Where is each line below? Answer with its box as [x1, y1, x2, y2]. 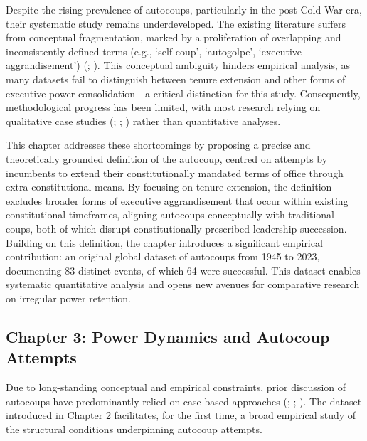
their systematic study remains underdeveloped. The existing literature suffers [6, 16, 346, 31]
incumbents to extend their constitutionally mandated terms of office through [6, 165, 344, 180]
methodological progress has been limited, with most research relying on [6, 100, 321, 115]
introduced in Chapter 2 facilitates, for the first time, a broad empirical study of [6, 408, 356, 423]
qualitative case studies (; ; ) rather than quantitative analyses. [6, 113, 281, 128]
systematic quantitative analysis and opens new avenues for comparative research [6, 277, 360, 292]
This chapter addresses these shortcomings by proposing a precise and [6, 137, 311, 152]
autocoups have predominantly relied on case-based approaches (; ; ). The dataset [6, 393, 362, 408]
